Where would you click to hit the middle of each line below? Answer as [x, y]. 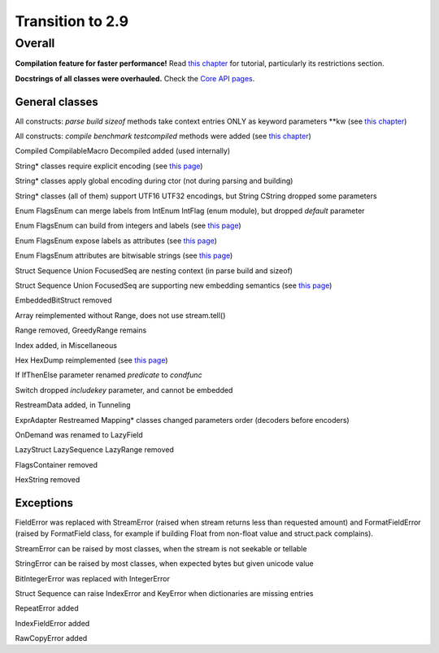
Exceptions [44, 503]
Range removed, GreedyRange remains [81, 330]
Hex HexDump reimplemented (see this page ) [91, 360]
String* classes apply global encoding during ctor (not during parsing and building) [154, 181]
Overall [35, 43]
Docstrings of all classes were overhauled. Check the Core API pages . [135, 78]
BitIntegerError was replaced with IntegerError [93, 578]
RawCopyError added [51, 638]
